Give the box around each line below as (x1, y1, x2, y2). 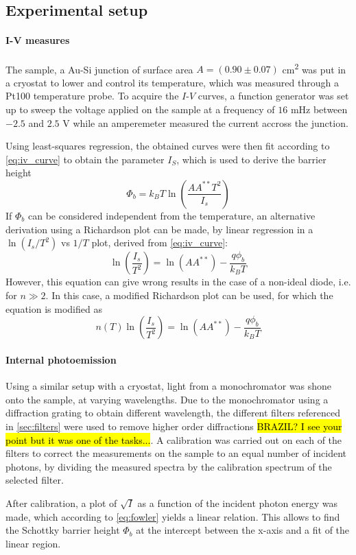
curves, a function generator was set (198, 88, 349, 103)
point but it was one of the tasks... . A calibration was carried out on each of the (5, 432, 342, 447)
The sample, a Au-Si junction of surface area (5, 62, 193, 76)
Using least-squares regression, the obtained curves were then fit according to (5, 139, 330, 153)
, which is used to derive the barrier (176, 152, 327, 166)
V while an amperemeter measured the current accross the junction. (62, 115, 348, 130)
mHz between (290, 102, 348, 117)
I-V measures (5, 33, 70, 47)
